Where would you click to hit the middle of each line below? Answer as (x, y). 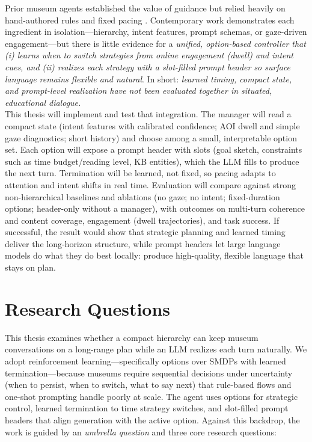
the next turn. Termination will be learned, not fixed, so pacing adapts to (140, 173)
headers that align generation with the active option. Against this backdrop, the (152, 419)
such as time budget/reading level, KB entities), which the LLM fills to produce (152, 161)
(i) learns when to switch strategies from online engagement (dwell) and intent (149, 55)
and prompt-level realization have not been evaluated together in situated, (139, 91)
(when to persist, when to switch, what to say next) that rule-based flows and (148, 385)
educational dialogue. (43, 102)
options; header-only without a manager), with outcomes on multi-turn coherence (155, 208)
